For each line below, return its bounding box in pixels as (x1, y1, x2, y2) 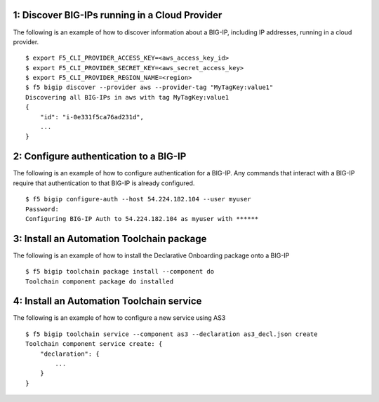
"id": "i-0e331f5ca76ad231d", (39, 113, 144, 121)
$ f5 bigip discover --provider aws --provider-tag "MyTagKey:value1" (25, 83, 274, 91)
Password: (25, 205, 59, 213)
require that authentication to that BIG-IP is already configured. (13, 179, 195, 187)
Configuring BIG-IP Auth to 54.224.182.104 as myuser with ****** (25, 215, 259, 222)
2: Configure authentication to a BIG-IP (13, 151, 187, 163)
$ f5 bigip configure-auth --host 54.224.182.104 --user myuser (25, 195, 252, 203)
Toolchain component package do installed (25, 277, 174, 286)
